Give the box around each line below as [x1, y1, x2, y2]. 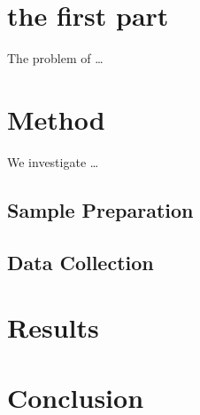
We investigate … [7, 152, 99, 171]
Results [7, 309, 99, 346]
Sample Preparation [7, 196, 194, 223]
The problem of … [7, 49, 104, 68]
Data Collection [7, 248, 154, 275]
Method [7, 100, 105, 137]
